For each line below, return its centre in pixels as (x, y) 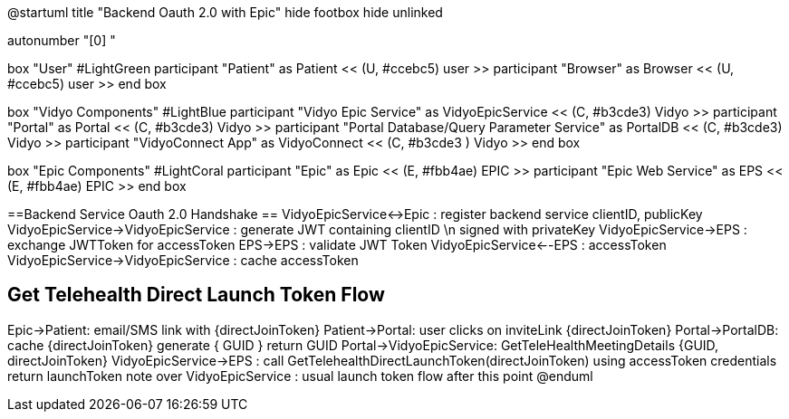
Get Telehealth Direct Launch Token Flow (196, 295)
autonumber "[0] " (62, 40)
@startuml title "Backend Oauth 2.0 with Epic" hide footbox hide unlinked (225, 12)
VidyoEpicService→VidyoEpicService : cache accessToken (183, 260)
